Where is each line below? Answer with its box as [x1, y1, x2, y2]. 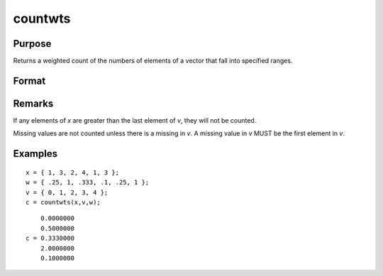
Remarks [13, 97, 54, 109]
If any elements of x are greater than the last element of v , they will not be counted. [13, 116, 257, 124]
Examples [13, 148, 58, 160]
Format [13, 74, 46, 87]
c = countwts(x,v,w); [26, 198, 101, 206]
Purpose [13, 38, 52, 50]
